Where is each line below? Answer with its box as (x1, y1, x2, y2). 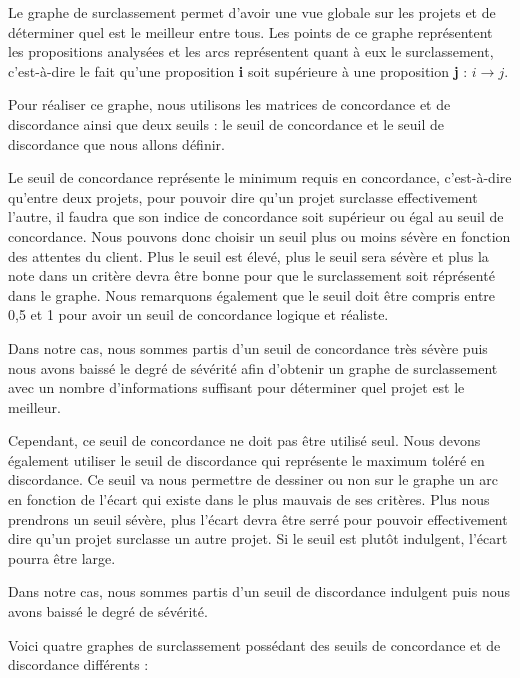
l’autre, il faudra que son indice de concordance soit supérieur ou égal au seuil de (8, 206, 504, 227)
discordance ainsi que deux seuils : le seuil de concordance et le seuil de (8, 113, 445, 134)
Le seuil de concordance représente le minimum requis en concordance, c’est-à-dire (8, 167, 512, 188)
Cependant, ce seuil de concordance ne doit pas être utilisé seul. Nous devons (8, 430, 481, 451)
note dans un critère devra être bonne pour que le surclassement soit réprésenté (8, 265, 495, 286)
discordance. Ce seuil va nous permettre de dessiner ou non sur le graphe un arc (8, 469, 498, 490)
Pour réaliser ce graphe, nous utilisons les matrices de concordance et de (8, 94, 451, 115)
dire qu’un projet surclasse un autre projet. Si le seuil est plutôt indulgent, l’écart (8, 528, 508, 549)
